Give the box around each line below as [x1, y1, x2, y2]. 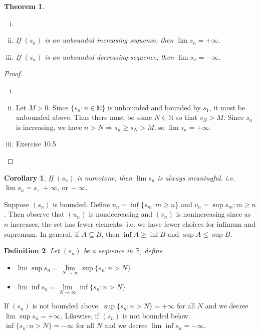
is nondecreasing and [89, 209, 153, 219]
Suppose [4, 199, 30, 209]
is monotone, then [77, 172, 132, 183]
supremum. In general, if [4, 228, 79, 239]
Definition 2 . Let [4, 245, 60, 256]
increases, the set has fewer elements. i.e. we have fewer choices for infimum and [11, 218, 256, 229]
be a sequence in [83, 245, 133, 256]
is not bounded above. [32, 300, 100, 311]
